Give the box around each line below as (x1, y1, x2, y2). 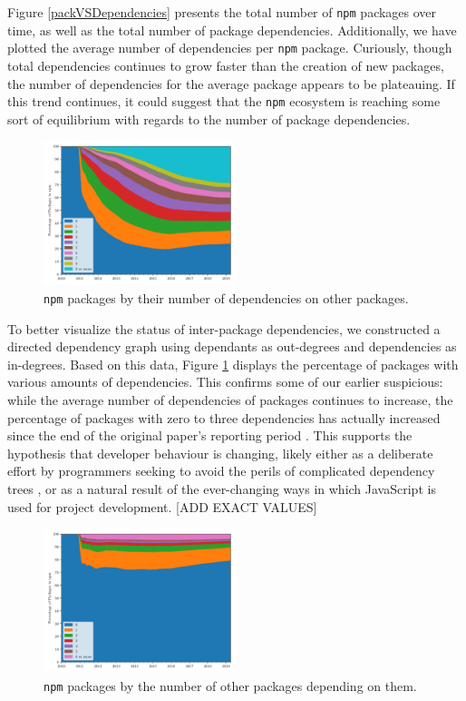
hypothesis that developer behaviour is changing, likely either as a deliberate (7, 443, 433, 462)
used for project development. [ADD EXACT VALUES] (7, 497, 317, 516)
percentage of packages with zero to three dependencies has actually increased (7, 408, 441, 427)
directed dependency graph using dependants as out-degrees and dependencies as (7, 337, 457, 356)
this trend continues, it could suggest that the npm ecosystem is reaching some (7, 92, 441, 111)
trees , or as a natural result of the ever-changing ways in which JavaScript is (7, 479, 436, 498)
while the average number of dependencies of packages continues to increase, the (7, 390, 453, 409)
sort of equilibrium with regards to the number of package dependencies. (7, 109, 411, 128)
